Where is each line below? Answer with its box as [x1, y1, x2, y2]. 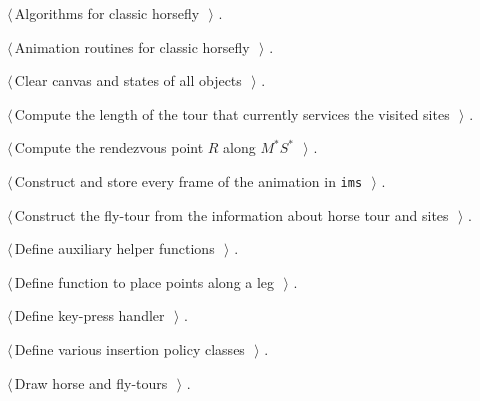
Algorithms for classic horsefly [14, 3, 200, 23]
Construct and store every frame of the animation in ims [14, 170, 363, 191]
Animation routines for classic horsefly [14, 36, 250, 57]
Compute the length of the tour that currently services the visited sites [14, 103, 450, 124]
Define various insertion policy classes [14, 339, 245, 359]
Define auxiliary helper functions [14, 238, 215, 259]
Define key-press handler [14, 305, 165, 326]
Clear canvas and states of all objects [14, 70, 242, 91]
